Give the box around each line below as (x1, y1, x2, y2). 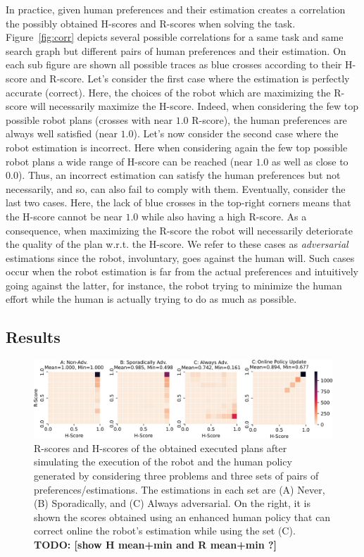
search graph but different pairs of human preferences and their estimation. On (6, 43, 346, 58)
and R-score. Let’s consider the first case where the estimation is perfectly (30, 70, 350, 85)
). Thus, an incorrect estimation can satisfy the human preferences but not (18, 168, 341, 182)
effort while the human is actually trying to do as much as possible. (6, 292, 297, 306)
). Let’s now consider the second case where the (133, 126, 339, 141)
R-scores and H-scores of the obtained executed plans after (34, 440, 287, 455)
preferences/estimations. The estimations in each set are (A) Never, (34, 482, 325, 496)
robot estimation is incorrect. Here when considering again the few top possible (6, 139, 348, 154)
